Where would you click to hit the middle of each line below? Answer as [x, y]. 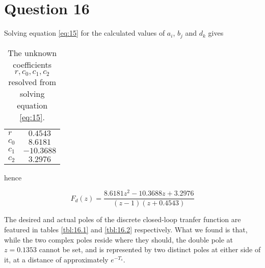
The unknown [32, 52]
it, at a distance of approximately [56, 259]
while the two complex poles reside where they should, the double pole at [119, 239]
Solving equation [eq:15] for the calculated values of [85, 33]
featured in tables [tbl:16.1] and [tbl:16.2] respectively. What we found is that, [126, 229]
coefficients [32, 64]
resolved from [32, 82]
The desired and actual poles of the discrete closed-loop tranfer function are [123, 219]
